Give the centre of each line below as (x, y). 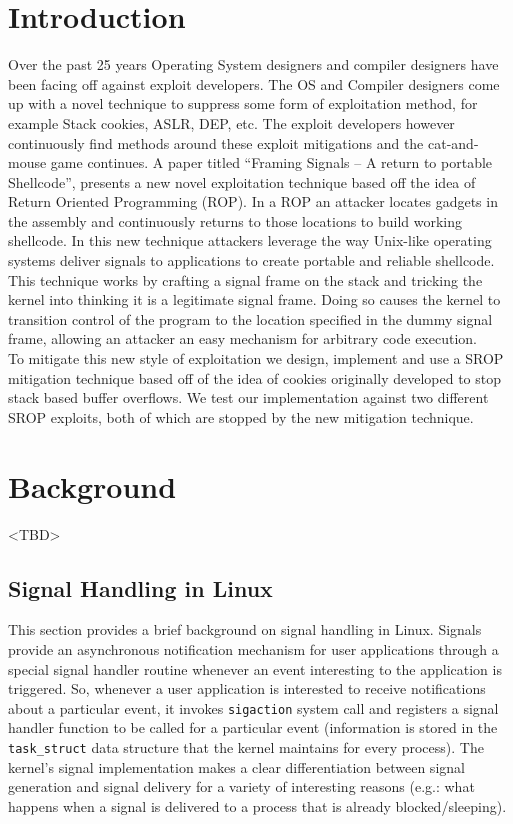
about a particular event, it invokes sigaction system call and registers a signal (253, 707)
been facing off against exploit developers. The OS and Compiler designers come (254, 83)
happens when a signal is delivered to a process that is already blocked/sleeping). (257, 805)
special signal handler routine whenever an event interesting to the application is (255, 668)
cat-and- (453, 142)
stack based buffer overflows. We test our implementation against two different (248, 397)
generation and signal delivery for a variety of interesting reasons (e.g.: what (241, 786)
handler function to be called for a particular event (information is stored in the (253, 727)
